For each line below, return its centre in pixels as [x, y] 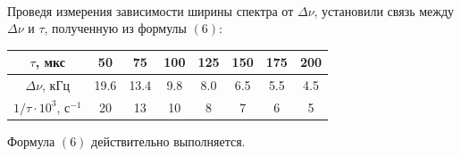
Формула [31, 141]
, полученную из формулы [115, 28]
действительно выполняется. [168, 141]
